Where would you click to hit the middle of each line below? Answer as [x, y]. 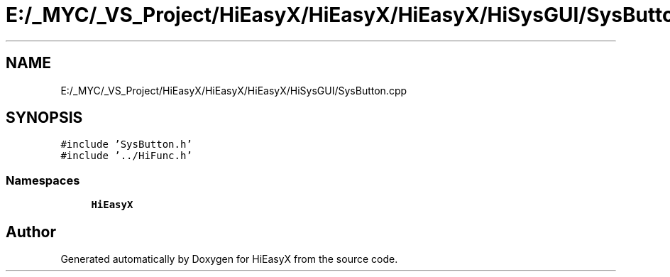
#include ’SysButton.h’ [126, 145]
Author [31, 232]
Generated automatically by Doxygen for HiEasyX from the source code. [229, 259]
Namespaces [43, 180]
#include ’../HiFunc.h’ [126, 156]
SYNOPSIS [44, 118]
